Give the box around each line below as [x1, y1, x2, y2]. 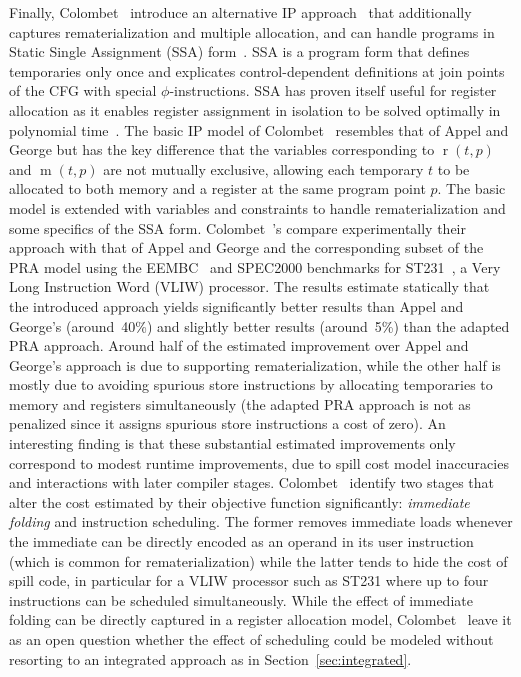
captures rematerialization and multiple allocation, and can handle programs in [9, 21, 495, 42]
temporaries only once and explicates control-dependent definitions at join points [9, 60, 505, 81]
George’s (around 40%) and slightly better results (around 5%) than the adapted [9, 315, 510, 336]
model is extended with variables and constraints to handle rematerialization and [9, 197, 506, 218]
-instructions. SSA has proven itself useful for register [169, 80, 497, 101]
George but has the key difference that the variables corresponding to [9, 139, 435, 160]
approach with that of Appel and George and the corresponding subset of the [9, 237, 484, 258]
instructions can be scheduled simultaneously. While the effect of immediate [9, 589, 473, 610]
